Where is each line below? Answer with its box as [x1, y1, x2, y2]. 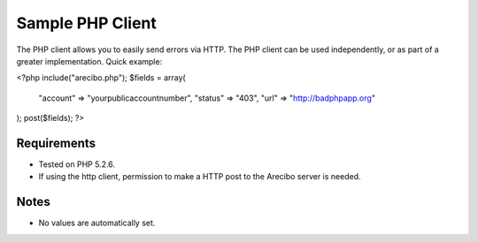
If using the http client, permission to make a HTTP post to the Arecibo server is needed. [38, 171, 361, 182]
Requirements [16, 135, 96, 150]
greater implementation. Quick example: [16, 56, 163, 66]
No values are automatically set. [38, 217, 156, 229]
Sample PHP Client [16, 13, 157, 33]
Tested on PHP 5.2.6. [38, 159, 115, 170]
